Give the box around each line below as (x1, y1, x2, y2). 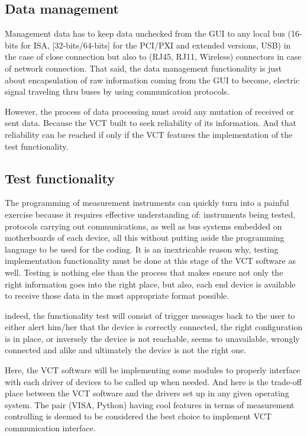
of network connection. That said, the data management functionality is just (5, 62, 282, 74)
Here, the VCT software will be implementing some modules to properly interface (5, 364, 300, 376)
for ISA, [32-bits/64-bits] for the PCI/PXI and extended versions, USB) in (21, 38, 291, 51)
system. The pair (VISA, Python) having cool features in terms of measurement (5, 398, 295, 411)
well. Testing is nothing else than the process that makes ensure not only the (5, 266, 283, 278)
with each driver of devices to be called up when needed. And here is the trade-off (5, 375, 302, 387)
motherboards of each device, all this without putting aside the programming (5, 231, 285, 244)
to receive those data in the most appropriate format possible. (5, 289, 230, 302)
